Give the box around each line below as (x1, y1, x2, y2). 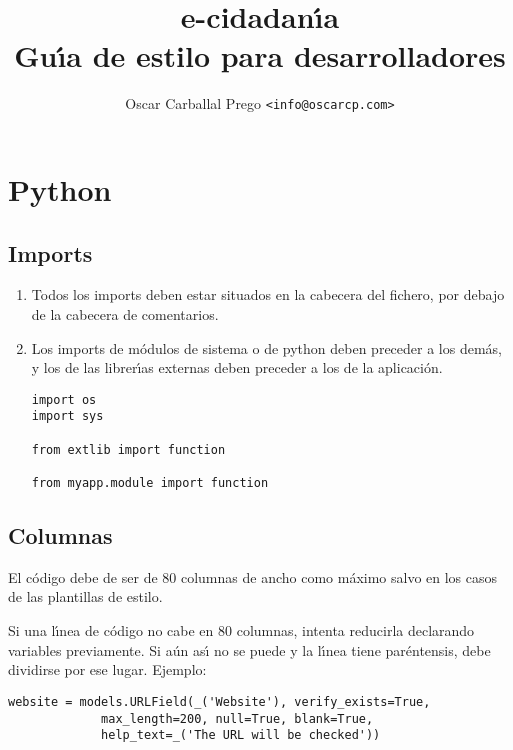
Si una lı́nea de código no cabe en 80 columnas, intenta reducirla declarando (8, 620, 475, 641)
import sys (31, 409, 104, 424)
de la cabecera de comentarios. (31, 303, 219, 324)
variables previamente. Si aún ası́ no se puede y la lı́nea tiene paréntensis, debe (8, 639, 491, 660)
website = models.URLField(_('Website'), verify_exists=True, (8, 694, 431, 709)
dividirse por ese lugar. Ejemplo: (8, 659, 207, 680)
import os (31, 392, 97, 407)
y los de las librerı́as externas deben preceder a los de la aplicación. (31, 357, 443, 378)
